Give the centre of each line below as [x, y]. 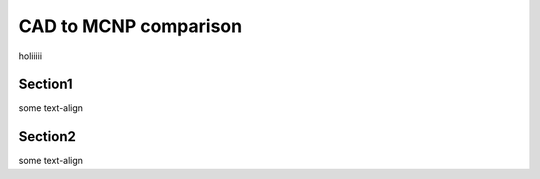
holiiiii [30, 56]
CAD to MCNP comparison [130, 26]
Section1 [46, 84]
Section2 [47, 136]
